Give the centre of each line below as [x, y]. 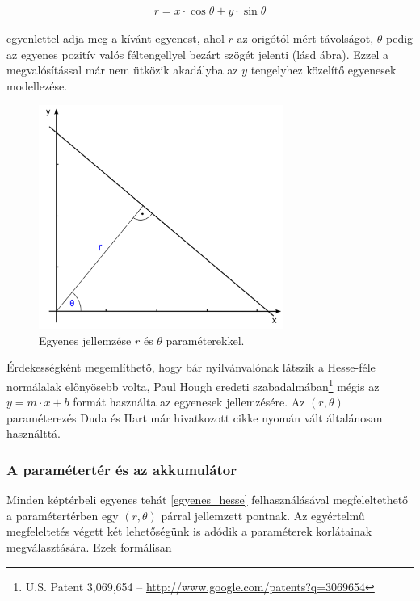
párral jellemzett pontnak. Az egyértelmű [263, 515]
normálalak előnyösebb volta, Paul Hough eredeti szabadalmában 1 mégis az [193, 385]
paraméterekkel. [205, 340]
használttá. [34, 433]
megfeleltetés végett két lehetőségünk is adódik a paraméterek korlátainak [189, 531]
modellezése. [37, 85]
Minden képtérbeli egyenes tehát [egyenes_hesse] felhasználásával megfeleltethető [208, 500]
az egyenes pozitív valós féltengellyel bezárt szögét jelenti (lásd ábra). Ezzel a [198, 54]
